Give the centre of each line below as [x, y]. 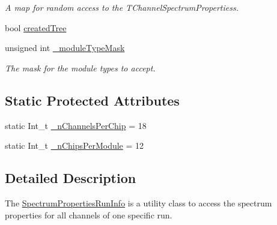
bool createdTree [36, 27]
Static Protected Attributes [92, 100]
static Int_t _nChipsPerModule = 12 [75, 145]
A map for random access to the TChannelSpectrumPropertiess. [122, 7]
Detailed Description [71, 178]
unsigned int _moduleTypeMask [65, 48]
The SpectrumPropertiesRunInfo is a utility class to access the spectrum [138, 202]
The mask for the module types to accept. [80, 67]
